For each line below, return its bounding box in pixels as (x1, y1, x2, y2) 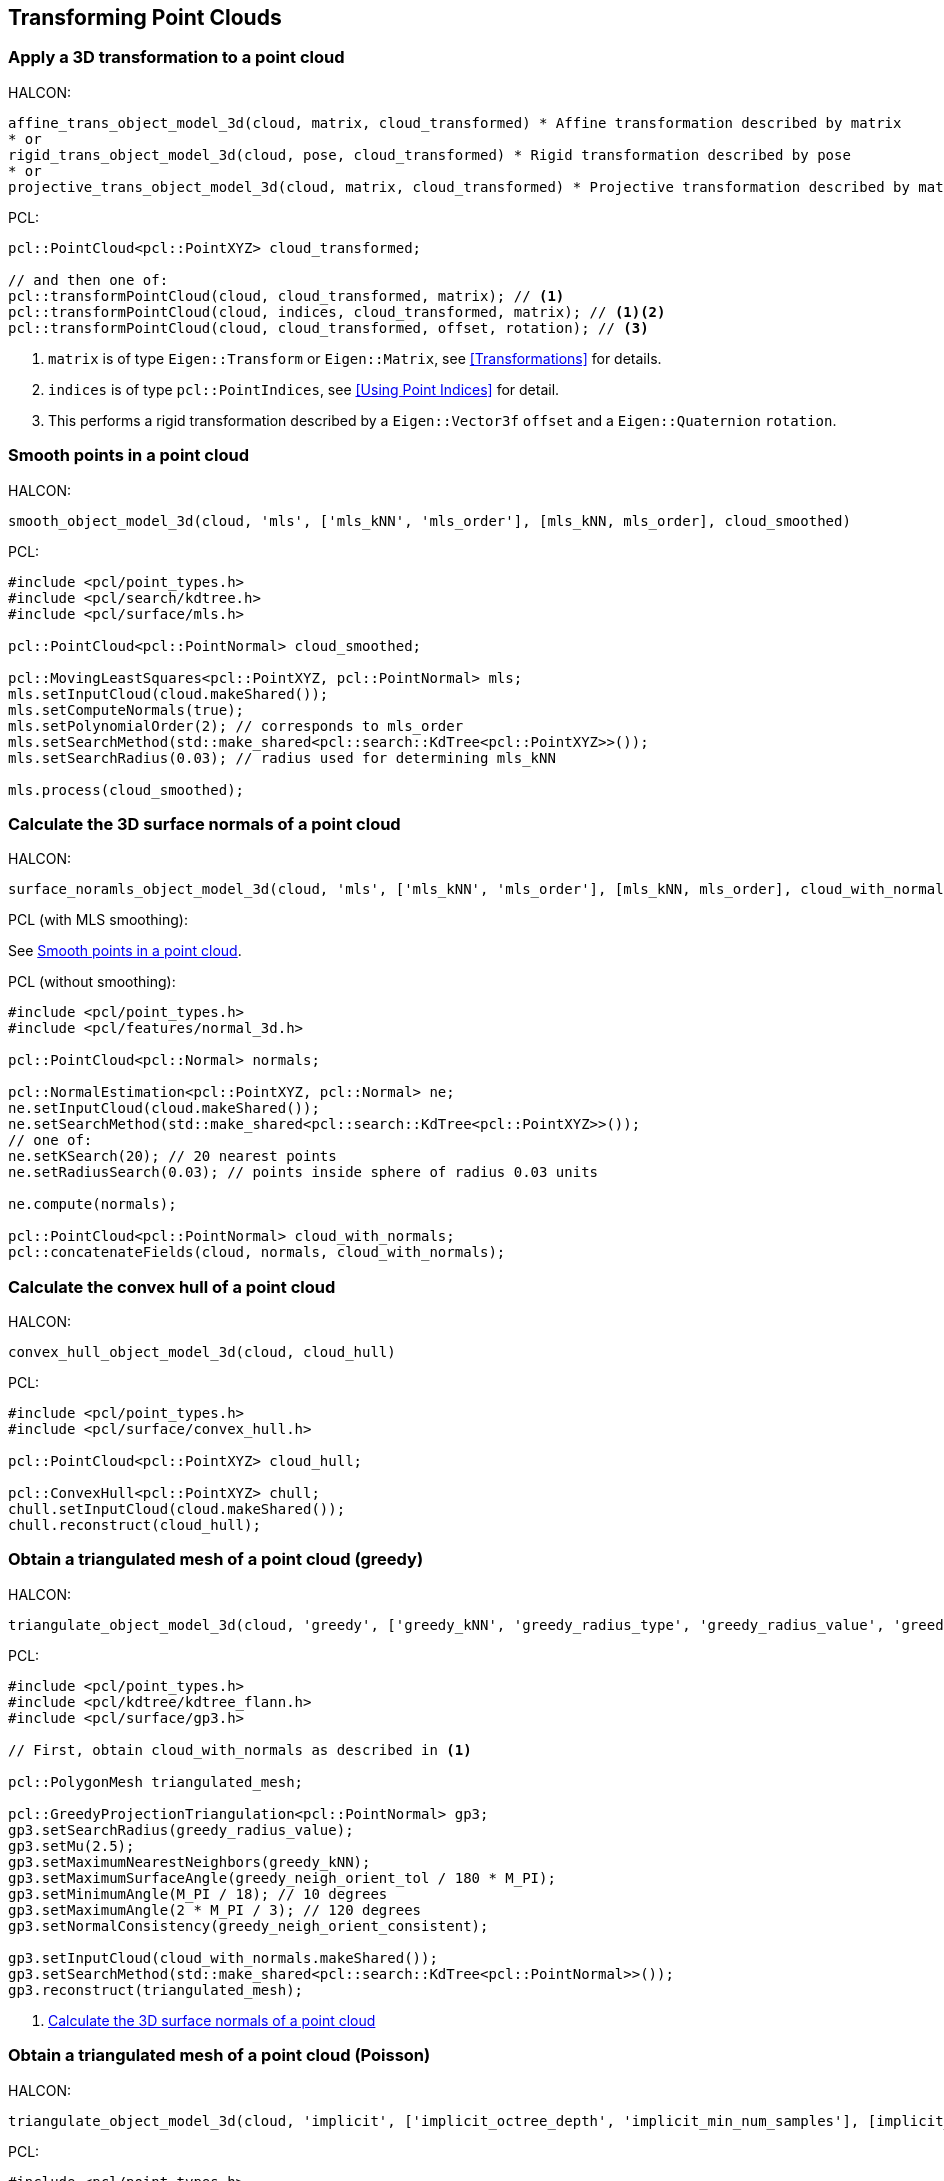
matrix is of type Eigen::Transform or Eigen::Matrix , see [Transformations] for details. (48, 349, 662, 367)
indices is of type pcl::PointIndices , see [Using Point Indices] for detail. (48, 380, 560, 398)
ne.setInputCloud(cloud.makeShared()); (8, 1100, 320, 1117)
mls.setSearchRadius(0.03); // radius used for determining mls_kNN (8, 749, 556, 766)
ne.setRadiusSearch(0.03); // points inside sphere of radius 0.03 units (8, 1164, 599, 1181)
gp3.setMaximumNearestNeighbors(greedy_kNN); (8, 1853, 371, 1870)
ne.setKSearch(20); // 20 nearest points (8, 1148, 337, 1165)
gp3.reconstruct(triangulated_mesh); (8, 1981, 304, 1998)
